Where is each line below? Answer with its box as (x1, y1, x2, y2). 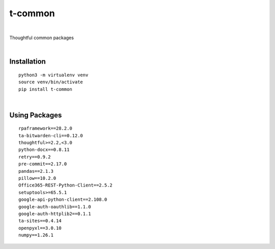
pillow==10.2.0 (18, 175, 57, 181)
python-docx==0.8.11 (18, 147, 70, 152)
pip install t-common (18, 86, 72, 92)
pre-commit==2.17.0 (18, 161, 67, 167)
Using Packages (9, 111, 62, 119)
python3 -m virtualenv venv (18, 72, 89, 78)
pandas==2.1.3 (18, 168, 53, 174)
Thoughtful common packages (9, 35, 74, 41)
